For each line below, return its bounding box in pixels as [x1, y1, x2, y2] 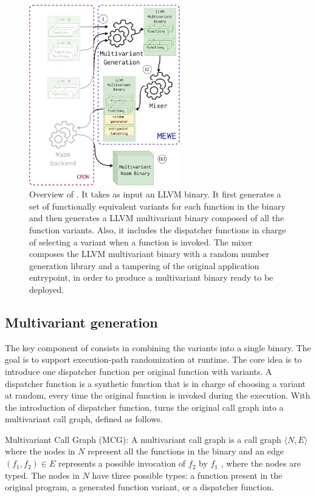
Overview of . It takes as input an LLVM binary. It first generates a [29, 188, 281, 201]
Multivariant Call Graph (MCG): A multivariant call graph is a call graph [5, 433, 281, 445]
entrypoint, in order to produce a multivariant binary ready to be [29, 271, 273, 284]
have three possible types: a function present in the [92, 468, 283, 481]
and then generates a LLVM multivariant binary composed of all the [29, 211, 284, 224]
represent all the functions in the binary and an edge [88, 445, 284, 458]
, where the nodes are [221, 457, 301, 470]
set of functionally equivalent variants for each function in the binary [29, 199, 286, 212]
